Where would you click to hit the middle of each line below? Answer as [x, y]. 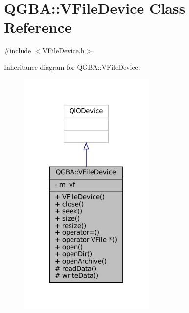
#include [18, 51]
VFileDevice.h [63, 51]
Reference [38, 27]
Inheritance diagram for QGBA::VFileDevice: [72, 67]
